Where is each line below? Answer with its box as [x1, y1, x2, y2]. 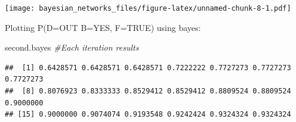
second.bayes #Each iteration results [5, 41, 139, 54]
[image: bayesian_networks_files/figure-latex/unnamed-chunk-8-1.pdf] [5, 4, 291, 12]
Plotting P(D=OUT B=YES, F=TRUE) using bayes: [5, 21, 201, 33]
